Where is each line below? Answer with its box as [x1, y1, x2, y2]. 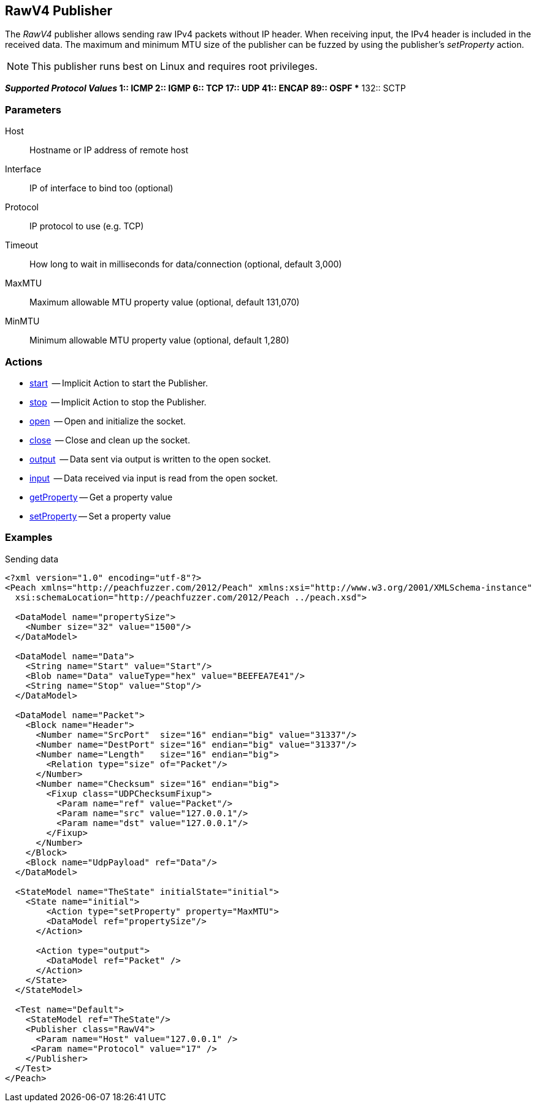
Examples [5, 531, 53, 544]
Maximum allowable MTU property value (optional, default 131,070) [29, 297, 300, 308]
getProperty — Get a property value [29, 491, 173, 502]
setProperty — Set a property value [29, 510, 171, 521]
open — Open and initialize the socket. [29, 415, 186, 426]
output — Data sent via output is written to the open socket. [29, 453, 271, 464]
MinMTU [5, 316, 40, 327]
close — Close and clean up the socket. [29, 434, 190, 445]
